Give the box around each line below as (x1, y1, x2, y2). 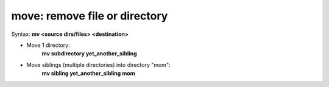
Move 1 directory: (26, 41, 70, 49)
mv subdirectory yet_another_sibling (41, 50, 137, 57)
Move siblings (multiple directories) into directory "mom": (26, 61, 171, 68)
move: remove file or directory (11, 9, 168, 23)
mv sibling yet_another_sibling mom (41, 70, 135, 77)
